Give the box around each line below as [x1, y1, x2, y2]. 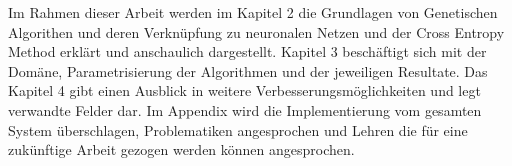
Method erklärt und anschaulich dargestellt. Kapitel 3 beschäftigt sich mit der [8, 41, 487, 62]
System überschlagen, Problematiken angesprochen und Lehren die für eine [8, 119, 468, 140]
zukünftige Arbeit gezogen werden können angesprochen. [8, 139, 355, 160]
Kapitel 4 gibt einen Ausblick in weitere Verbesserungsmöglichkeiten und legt [8, 80, 481, 101]
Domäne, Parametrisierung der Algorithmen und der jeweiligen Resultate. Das [8, 60, 488, 81]
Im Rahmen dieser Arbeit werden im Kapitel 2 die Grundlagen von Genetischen [8, 2, 498, 22]
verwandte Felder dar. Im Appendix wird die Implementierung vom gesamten [8, 99, 482, 120]
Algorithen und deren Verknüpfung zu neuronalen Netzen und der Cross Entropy [8, 21, 505, 42]
